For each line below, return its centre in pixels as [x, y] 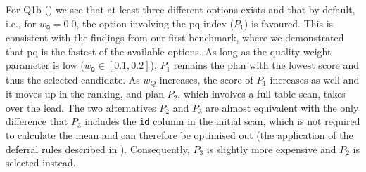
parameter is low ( [45, 65]
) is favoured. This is [289, 23]
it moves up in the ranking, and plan [85, 94]
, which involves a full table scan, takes [261, 94]
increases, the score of [206, 79]
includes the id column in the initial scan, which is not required [222, 121]
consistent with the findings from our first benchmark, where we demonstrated [175, 38]
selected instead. [41, 163]
